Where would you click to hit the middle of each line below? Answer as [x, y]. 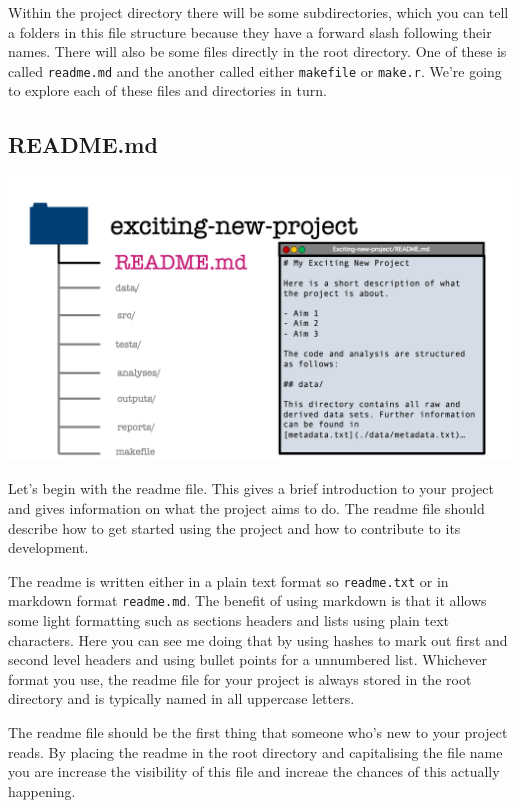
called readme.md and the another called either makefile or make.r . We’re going [255, 70]
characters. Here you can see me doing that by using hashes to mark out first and [258, 639]
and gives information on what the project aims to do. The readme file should [246, 507]
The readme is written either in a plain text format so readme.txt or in [228, 580]
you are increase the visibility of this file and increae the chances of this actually [254, 771]
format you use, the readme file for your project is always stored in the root [240, 678]
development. [48, 547]
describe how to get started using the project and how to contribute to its [234, 527]
